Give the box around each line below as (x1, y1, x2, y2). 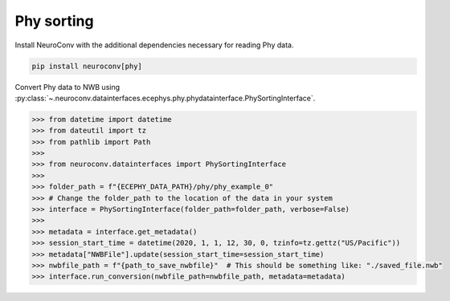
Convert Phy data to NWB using (14, 82, 121, 92)
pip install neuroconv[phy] (31, 61, 142, 71)
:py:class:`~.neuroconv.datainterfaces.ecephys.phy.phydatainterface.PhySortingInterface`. (14, 93, 316, 103)
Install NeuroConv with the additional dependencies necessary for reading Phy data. (14, 40, 294, 50)
